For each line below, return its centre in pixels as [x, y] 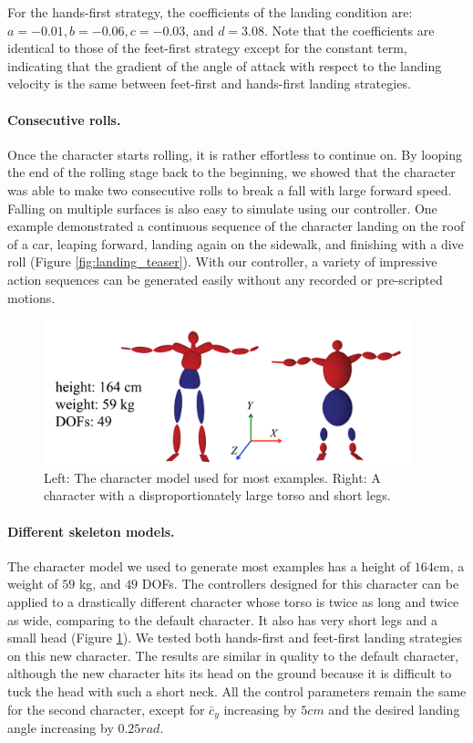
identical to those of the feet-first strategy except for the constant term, [207, 48]
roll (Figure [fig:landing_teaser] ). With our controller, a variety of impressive [222, 262]
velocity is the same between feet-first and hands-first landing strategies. [209, 84]
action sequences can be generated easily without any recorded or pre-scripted [225, 279]
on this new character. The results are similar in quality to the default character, [233, 655]
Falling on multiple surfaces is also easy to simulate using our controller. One [222, 208]
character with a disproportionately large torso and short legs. [217, 495]
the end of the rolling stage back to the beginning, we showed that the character [231, 172]
